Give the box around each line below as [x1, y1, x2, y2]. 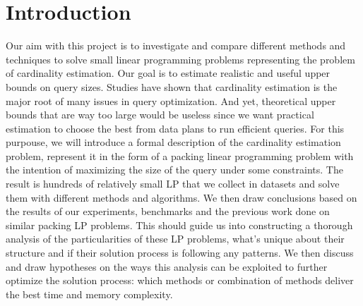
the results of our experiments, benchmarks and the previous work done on [6, 204, 330, 219]
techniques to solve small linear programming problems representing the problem [6, 51, 355, 66]
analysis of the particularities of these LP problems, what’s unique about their [6, 231, 345, 246]
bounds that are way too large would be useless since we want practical [6, 107, 314, 122]
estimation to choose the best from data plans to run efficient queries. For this [6, 121, 345, 135]
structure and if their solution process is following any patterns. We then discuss [6, 245, 354, 260]
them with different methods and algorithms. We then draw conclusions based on [6, 190, 357, 204]
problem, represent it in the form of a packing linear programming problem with [6, 148, 354, 163]
